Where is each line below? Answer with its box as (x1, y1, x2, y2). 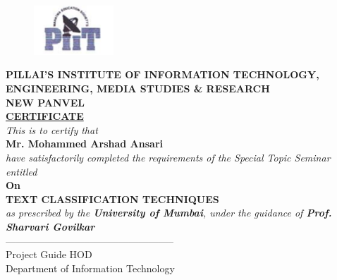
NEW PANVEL (6, 95, 85, 109)
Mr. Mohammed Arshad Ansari (6, 136, 164, 151)
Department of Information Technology (6, 260, 175, 275)
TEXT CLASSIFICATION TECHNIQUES (6, 191, 219, 206)
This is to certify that (6, 122, 98, 137)
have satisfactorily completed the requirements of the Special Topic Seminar (6, 150, 331, 164)
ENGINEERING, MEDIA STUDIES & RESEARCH (6, 81, 270, 96)
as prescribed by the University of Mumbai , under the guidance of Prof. (6, 205, 332, 220)
